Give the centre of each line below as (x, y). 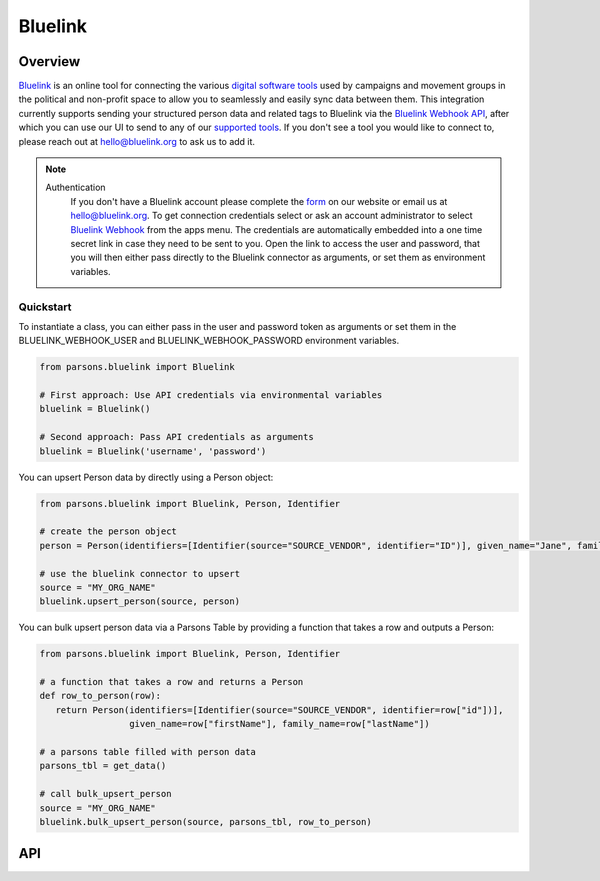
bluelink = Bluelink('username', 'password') (153, 451)
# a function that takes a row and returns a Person (171, 682)
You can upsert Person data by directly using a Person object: (146, 477)
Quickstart (45, 307)
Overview (49, 61)
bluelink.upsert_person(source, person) (139, 601)
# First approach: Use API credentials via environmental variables (211, 395)
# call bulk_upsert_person (105, 794)
